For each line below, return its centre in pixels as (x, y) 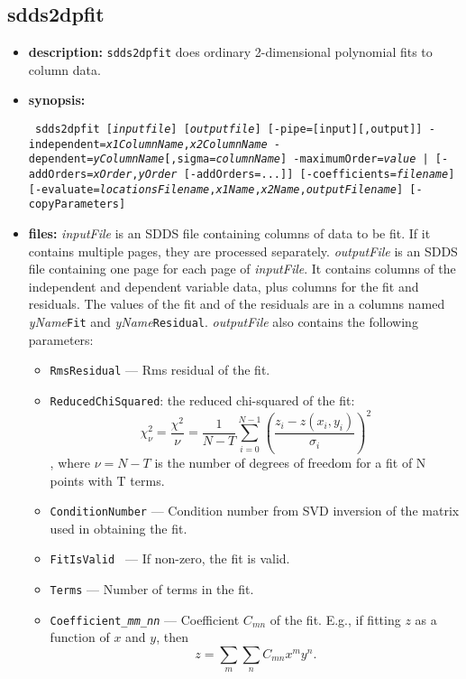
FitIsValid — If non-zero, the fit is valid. (170, 558)
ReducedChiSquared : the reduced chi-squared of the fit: (202, 400)
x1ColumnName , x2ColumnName (187, 144)
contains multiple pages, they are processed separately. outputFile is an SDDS (243, 251)
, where (70, 462)
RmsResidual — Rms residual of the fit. (160, 370)
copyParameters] (77, 205)
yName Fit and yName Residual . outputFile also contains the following (223, 321)
